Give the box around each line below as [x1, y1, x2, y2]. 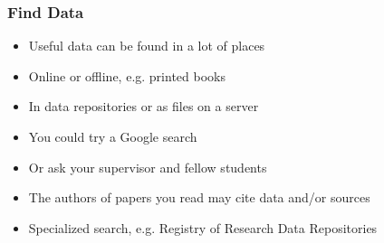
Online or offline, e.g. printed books [28, 66, 226, 85]
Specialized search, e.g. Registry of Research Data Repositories [28, 218, 378, 237]
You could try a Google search [28, 127, 197, 145]
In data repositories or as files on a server [28, 97, 259, 116]
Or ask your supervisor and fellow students [28, 157, 267, 176]
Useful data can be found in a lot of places [28, 36, 265, 55]
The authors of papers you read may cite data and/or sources [28, 188, 370, 207]
